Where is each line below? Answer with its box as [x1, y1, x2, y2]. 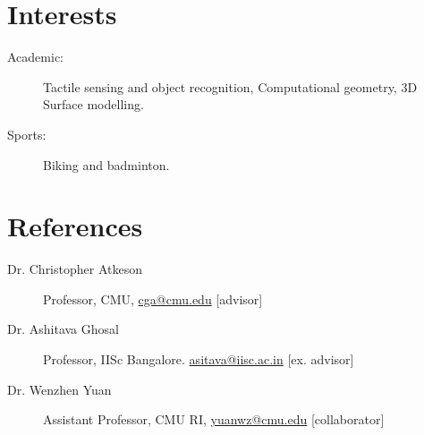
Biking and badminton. [43, 155, 170, 174]
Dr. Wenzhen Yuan [7, 380, 112, 398]
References [7, 208, 143, 244]
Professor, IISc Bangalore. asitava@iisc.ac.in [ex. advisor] [43, 350, 354, 368]
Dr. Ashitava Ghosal [7, 320, 119, 338]
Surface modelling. [43, 95, 144, 114]
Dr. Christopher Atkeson [7, 260, 142, 278]
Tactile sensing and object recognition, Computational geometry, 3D [43, 77, 418, 96]
